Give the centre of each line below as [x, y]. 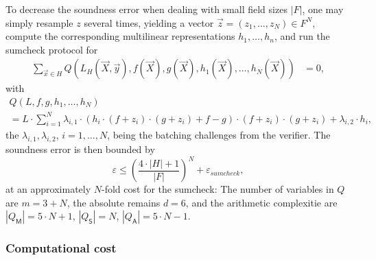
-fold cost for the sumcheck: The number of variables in [218, 189]
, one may [323, 9]
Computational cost [61, 248]
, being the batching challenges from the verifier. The [219, 135]
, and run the [302, 36]
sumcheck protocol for [52, 49]
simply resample [39, 22]
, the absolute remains [114, 202]
